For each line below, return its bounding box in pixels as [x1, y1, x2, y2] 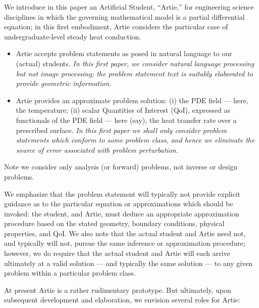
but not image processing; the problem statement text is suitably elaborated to [16, 68, 253, 78]
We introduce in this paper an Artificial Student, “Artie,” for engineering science [4, 2, 254, 12]
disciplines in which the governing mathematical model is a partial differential [4, 11, 245, 22]
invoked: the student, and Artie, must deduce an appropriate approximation [4, 208, 239, 218]
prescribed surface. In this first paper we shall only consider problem [16, 124, 227, 135]
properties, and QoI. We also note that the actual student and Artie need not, [4, 228, 246, 238]
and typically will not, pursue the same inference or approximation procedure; [4, 238, 245, 248]
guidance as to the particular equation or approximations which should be [4, 198, 233, 209]
